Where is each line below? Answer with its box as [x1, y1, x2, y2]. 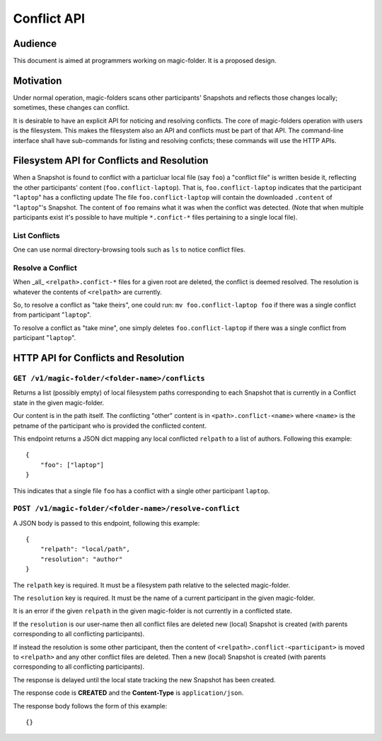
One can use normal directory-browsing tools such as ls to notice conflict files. [13, 245, 245, 254]
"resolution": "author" [40, 555, 123, 563]
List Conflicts [13, 230, 60, 240]
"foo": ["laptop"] [40, 460, 105, 469]
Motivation [13, 74, 62, 86]
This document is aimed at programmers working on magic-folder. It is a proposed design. [13, 57, 277, 65]
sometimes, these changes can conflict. [13, 103, 130, 112]
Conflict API [13, 11, 85, 26]
